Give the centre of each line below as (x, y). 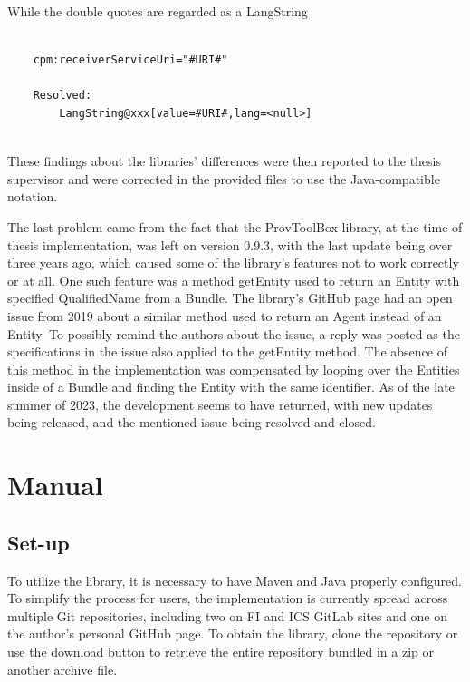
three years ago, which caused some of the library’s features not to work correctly (233, 263)
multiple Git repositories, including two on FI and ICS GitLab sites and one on (227, 615)
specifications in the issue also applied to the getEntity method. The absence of (227, 351)
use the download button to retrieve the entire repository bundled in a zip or (221, 652)
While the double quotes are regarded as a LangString (158, 11)
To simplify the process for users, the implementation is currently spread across (228, 598)
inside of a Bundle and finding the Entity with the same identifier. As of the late (231, 387)
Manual (55, 485)
